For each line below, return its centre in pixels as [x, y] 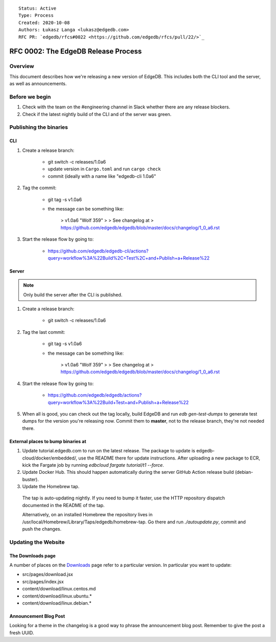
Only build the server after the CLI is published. [73, 294]
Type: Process [36, 16]
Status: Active [38, 8]
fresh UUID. [22, 633]
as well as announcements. [38, 84]
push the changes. [42, 529]
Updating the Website [37, 542]
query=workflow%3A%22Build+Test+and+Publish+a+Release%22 [118, 402]
